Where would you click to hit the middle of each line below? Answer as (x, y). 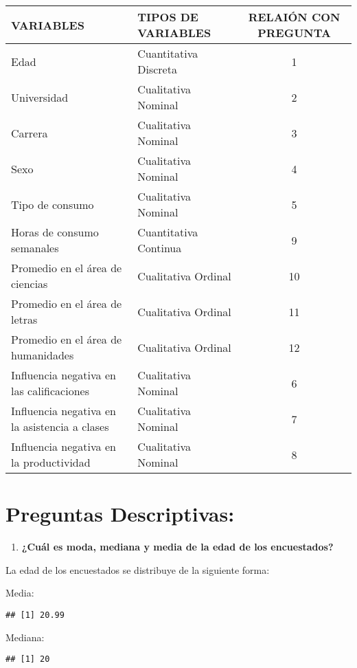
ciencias (30, 283)
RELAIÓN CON (294, 17)
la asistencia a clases (60, 426)
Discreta (157, 69)
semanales (35, 248)
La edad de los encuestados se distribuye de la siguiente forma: (138, 569)
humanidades (43, 355)
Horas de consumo (55, 232)
